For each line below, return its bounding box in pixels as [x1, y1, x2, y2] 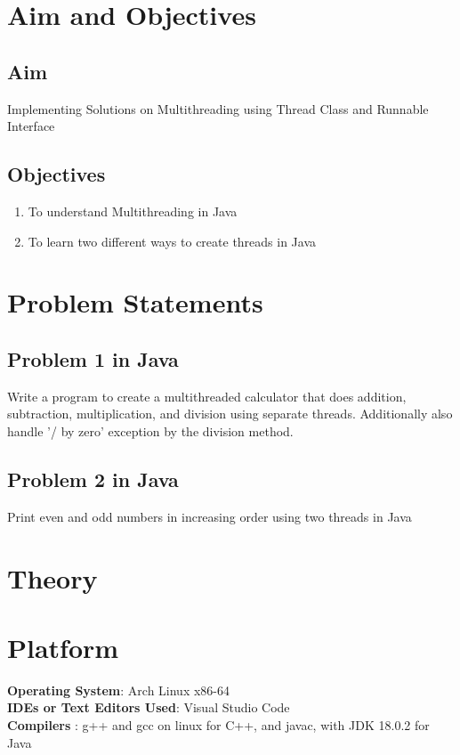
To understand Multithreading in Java [28, 201, 238, 220]
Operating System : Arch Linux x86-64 [7, 680, 230, 699]
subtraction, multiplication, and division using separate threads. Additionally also [7, 404, 453, 423]
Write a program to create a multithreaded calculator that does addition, [7, 386, 407, 405]
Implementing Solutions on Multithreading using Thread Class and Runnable [7, 99, 429, 118]
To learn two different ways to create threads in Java [28, 231, 317, 250]
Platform [7, 629, 119, 665]
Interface [7, 117, 55, 135]
